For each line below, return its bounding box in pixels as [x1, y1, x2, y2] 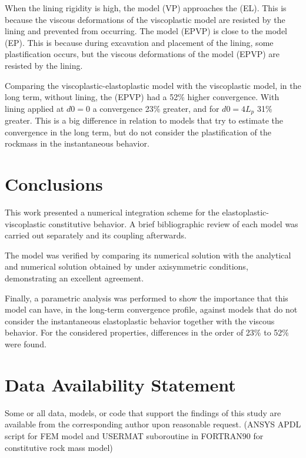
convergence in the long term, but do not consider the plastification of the [5, 125, 271, 138]
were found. [5, 338, 46, 350]
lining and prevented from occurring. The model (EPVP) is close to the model [5, 25, 288, 37]
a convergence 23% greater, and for [92, 102, 219, 114]
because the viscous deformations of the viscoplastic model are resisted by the [5, 13, 285, 25]
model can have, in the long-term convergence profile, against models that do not [5, 303, 298, 316]
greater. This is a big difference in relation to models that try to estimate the [5, 114, 283, 127]
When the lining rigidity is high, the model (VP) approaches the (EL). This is [5, 2, 287, 14]
